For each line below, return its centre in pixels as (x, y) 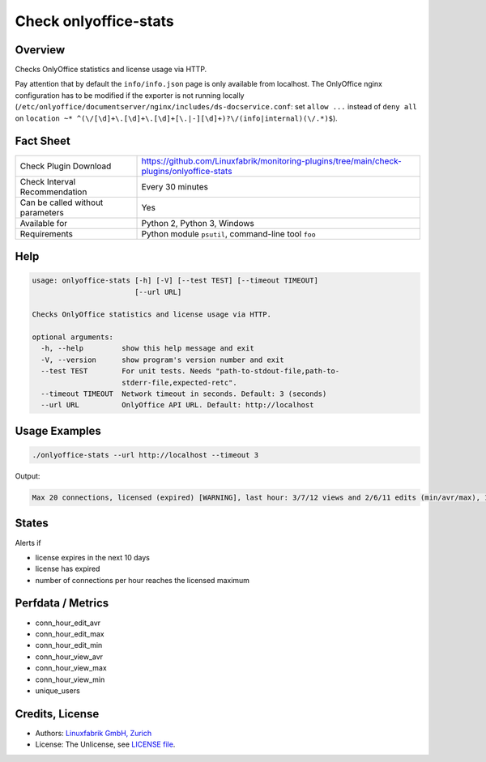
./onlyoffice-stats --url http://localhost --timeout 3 (145, 455)
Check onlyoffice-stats (94, 21)
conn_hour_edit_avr (68, 623)
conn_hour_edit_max (70, 634)
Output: (28, 476)
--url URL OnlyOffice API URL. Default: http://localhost (177, 405)
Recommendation (53, 192)
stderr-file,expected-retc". (180, 382)
